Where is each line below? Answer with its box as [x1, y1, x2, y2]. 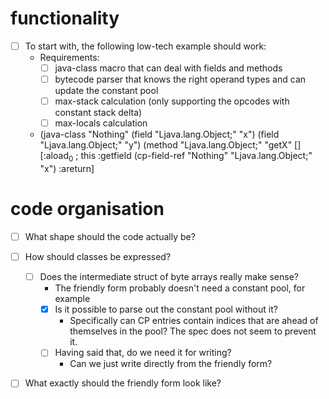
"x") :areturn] [39, 163, 95, 175]
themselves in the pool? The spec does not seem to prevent [69, 325, 317, 337]
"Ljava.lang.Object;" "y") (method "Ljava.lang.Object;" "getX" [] [39, 139, 302, 151]
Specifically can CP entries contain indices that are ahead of [69, 315, 319, 327]
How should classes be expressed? [24, 251, 172, 263]
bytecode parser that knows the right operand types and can [54, 73, 307, 86]
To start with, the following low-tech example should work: [24, 40, 267, 52]
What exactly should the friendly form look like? [24, 377, 222, 389]
